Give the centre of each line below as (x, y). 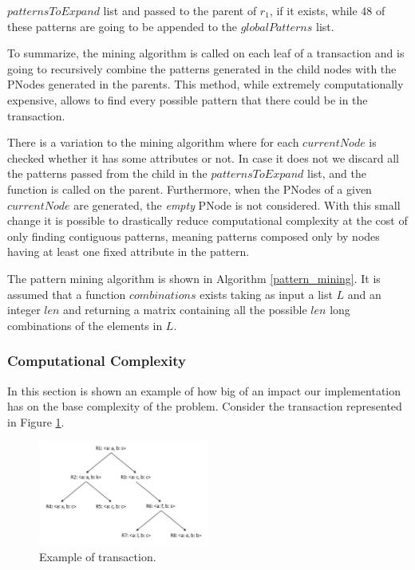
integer (24, 310)
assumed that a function (67, 294)
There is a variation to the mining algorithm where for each (153, 142)
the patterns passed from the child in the (107, 173)
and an (364, 294)
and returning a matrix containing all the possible (185, 310)
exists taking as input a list (266, 294)
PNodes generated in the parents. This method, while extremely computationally (206, 84)
